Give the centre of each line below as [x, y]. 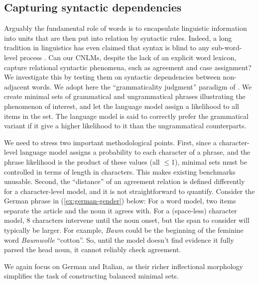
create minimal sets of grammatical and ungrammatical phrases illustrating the [125, 96]
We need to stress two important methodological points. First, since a [110, 142]
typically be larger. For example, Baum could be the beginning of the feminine [124, 230]
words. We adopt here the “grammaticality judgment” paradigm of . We [142, 86]
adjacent [17, 86]
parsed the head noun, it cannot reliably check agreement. [93, 249]
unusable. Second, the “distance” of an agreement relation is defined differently [125, 181]
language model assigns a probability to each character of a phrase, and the [135, 152]
